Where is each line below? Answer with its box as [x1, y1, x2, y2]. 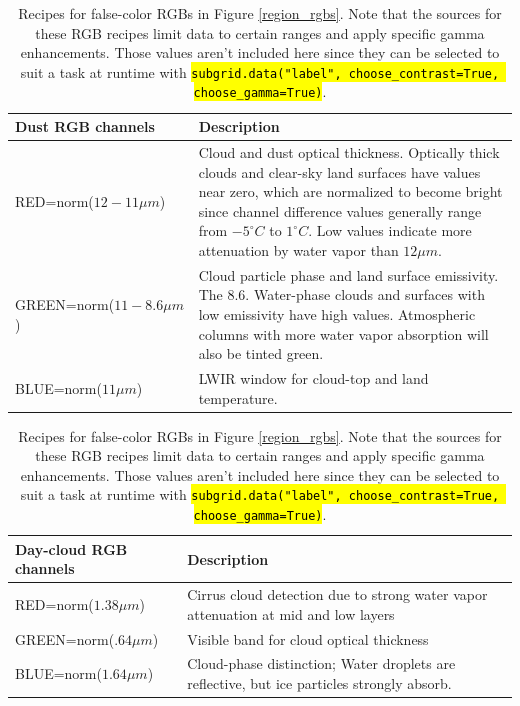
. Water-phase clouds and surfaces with [245, 284, 485, 305]
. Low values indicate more [308, 220, 472, 241]
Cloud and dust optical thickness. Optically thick [198, 141, 500, 162]
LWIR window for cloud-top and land [198, 367, 429, 388]
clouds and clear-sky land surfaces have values [198, 161, 481, 182]
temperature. [198, 387, 278, 408]
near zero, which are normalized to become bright [198, 181, 503, 202]
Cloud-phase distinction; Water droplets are [187, 653, 456, 674]
